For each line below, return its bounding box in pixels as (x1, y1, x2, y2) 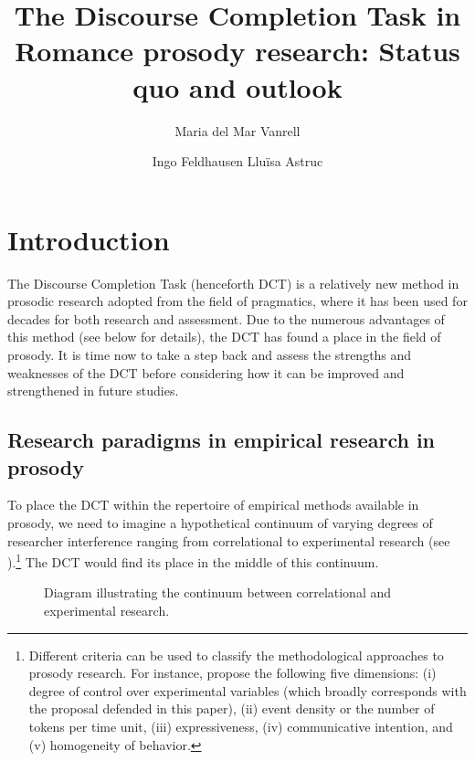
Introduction (7, 220, 170, 258)
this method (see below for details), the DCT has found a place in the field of (7, 327, 441, 346)
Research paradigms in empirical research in (7, 426, 436, 454)
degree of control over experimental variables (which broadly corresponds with (28, 681, 467, 700)
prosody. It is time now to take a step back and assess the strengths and (7, 345, 412, 364)
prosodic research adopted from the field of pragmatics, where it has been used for (7, 291, 468, 311)
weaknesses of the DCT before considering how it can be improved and (7, 363, 405, 382)
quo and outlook (132, 68, 343, 105)
